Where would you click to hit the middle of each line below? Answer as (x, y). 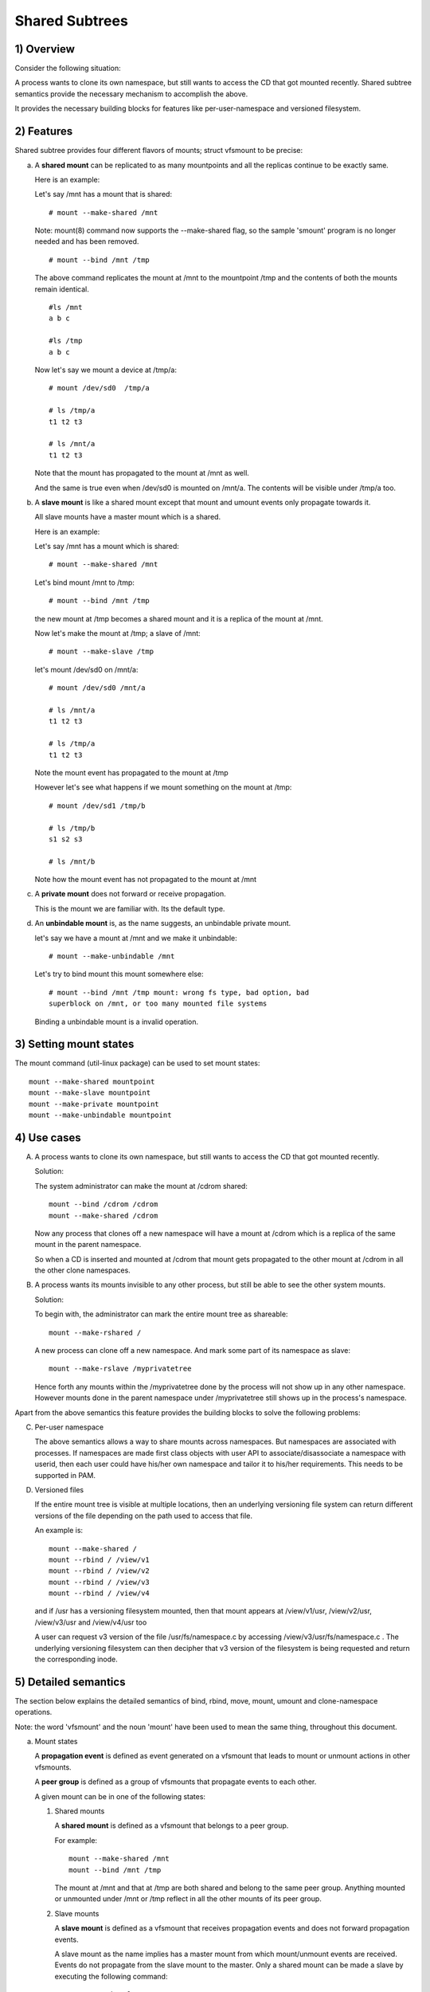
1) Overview (45, 49)
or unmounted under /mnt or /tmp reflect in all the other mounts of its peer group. (188, 1899)
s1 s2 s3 (66, 839)
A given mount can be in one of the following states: (120, 1796)
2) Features (44, 131)
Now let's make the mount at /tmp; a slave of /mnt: (117, 633)
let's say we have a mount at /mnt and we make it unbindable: (136, 938)
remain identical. (62, 289)
